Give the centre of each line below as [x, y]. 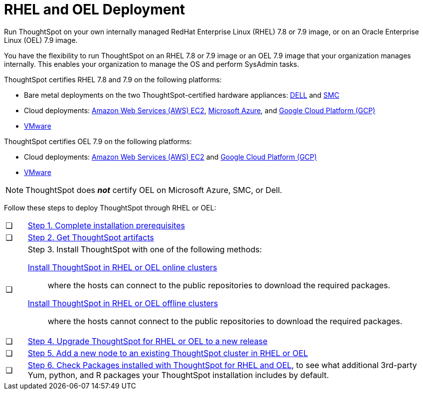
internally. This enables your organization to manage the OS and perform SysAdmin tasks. [152, 64]
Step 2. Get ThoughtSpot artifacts [91, 237]
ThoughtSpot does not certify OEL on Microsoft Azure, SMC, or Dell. [154, 190]
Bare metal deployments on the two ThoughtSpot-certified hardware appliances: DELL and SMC [182, 95]
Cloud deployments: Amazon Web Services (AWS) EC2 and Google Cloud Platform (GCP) [170, 157]
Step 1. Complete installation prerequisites [106, 225]
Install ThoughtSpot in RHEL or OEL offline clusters [123, 303]
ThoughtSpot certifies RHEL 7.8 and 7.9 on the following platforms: [113, 79]
